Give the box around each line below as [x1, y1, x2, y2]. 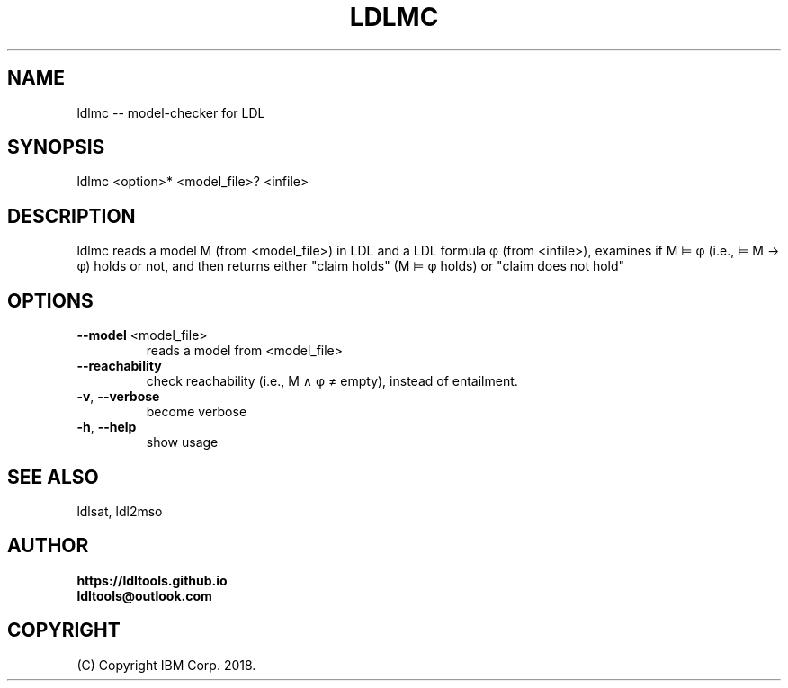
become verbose [146, 404, 247, 420]
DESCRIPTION [7, 204, 136, 228]
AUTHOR [7, 534, 89, 558]
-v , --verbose [76, 389, 160, 405]
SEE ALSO [7, 465, 99, 488]
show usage [146, 434, 219, 451]
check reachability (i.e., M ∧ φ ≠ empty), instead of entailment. [146, 373, 518, 389]
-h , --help [76, 419, 137, 435]
